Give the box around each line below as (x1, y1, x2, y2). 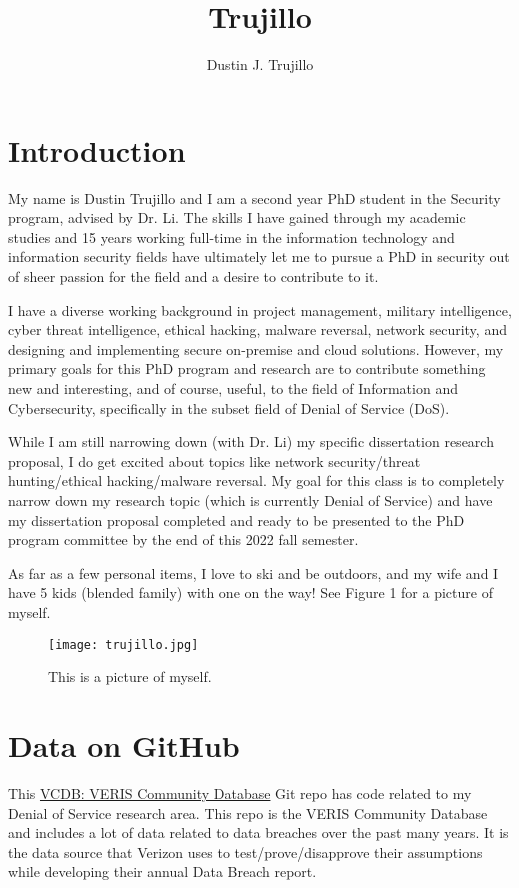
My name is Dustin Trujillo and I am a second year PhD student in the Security (8, 187, 501, 208)
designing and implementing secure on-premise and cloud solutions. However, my (8, 338, 504, 359)
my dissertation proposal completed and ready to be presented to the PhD (8, 509, 465, 530)
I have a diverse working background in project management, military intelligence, (8, 299, 512, 320)
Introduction (8, 129, 186, 170)
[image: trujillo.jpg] (48, 637, 199, 652)
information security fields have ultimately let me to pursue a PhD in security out (8, 246, 510, 267)
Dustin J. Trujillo (206, 54, 314, 75)
